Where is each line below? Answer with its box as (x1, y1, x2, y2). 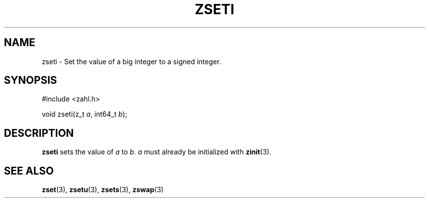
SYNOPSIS (4, 74, 57, 87)
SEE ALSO (4, 164, 54, 177)
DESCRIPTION (4, 126, 74, 139)
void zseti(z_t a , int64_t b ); (42, 110, 127, 119)
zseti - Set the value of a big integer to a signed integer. (42, 57, 221, 66)
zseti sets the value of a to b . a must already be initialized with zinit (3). (42, 148, 271, 156)
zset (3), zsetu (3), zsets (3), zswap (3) (42, 185, 164, 194)
